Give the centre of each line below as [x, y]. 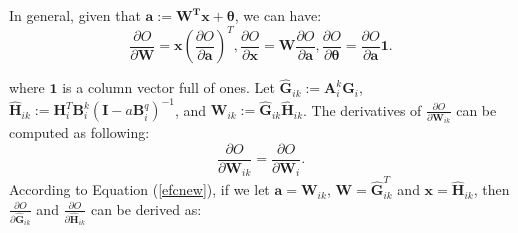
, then [491, 189]
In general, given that [75, 15]
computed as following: [79, 132]
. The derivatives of [362, 109]
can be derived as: [146, 208]
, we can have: [278, 15]
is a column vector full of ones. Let [168, 87]
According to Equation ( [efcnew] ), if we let [139, 189]
